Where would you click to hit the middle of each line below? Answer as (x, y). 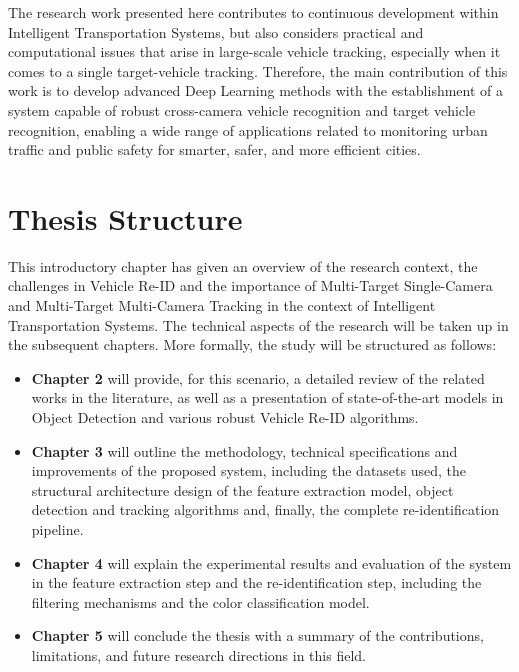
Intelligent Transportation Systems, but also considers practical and (216, 31)
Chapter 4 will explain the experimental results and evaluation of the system (271, 562)
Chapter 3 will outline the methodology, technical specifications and (244, 450)
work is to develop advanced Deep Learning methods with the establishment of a (256, 90)
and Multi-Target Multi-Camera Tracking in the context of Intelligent (222, 305)
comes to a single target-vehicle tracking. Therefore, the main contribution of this (258, 70)
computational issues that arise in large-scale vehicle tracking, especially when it (254, 51)
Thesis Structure (125, 217)
